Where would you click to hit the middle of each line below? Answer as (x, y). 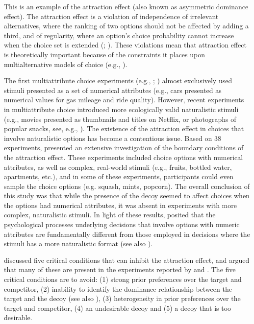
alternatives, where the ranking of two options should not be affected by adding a (126, 26)
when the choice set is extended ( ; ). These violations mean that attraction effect (125, 45)
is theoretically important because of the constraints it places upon (105, 54)
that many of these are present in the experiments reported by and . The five (120, 269)
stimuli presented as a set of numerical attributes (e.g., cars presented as (113, 90)
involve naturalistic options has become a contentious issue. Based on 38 (113, 138)
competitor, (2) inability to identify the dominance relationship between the (118, 289)
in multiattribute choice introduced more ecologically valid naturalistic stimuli (121, 109)
